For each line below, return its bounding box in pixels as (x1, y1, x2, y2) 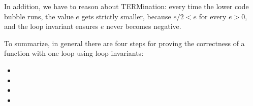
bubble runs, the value (4, 11, 74, 21)
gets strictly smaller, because (81, 11, 171, 21)
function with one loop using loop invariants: (4, 48, 144, 58)
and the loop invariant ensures (4, 21, 99, 31)
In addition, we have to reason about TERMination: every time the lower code (4, 1, 249, 11)
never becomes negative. (106, 21, 181, 31)
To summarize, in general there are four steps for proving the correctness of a (4, 38, 245, 48)
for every (199, 11, 227, 21)
